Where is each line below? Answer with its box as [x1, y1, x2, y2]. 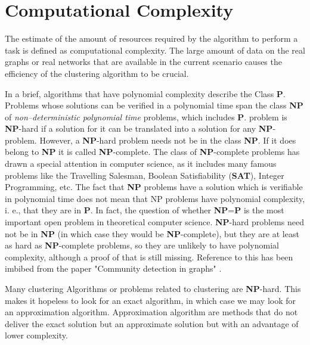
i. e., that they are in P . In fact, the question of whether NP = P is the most [5, 204, 284, 216]
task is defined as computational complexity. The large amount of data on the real [5, 43, 305, 56]
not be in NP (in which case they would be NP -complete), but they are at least [5, 227, 299, 240]
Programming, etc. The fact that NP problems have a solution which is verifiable [5, 181, 303, 193]
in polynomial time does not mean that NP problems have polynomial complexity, [5, 192, 305, 204]
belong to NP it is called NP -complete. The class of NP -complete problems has [5, 145, 300, 158]
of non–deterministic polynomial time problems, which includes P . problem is [5, 110, 287, 123]
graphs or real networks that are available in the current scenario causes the [5, 55, 282, 68]
